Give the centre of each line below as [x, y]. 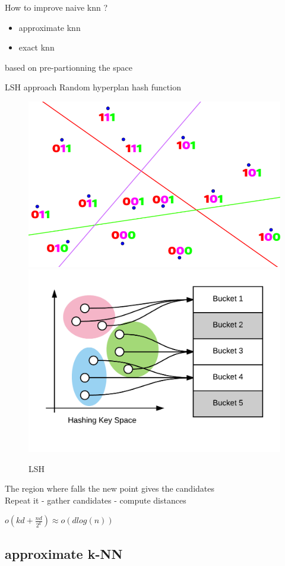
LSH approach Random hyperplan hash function [93, 87]
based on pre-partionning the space [69, 67]
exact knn [37, 47]
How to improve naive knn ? [56, 7]
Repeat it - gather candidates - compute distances [96, 500]
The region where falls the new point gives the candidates [110, 488]
